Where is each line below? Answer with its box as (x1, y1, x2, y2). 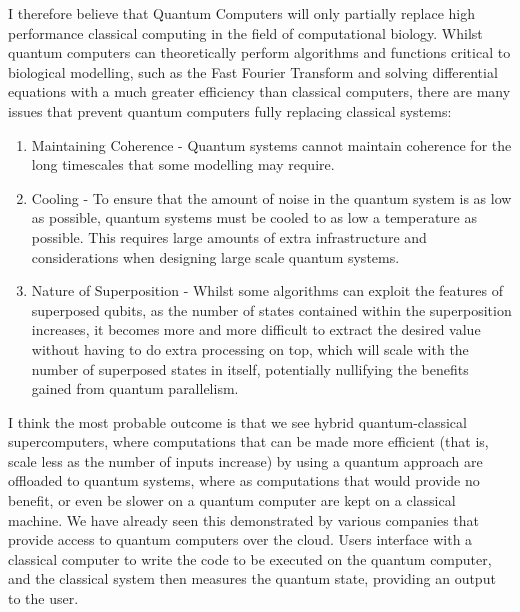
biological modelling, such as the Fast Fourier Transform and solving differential (8, 61, 498, 82)
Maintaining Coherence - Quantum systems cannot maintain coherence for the (31, 134, 512, 155)
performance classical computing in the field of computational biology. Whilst (8, 22, 483, 43)
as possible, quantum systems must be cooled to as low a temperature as (31, 207, 477, 228)
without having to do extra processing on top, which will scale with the (31, 338, 469, 359)
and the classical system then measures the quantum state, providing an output (8, 568, 496, 589)
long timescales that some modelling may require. (31, 154, 335, 175)
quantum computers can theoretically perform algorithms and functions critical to (8, 42, 511, 63)
